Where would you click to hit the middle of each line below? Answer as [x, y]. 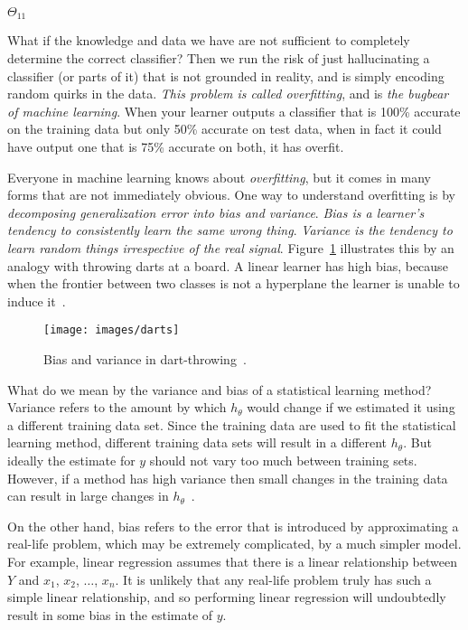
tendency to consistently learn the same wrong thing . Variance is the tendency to [230, 230]
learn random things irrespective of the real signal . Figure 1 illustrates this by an [231, 247]
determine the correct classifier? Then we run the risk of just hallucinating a [219, 58]
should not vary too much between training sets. [283, 460]
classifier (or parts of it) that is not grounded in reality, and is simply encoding [226, 75]
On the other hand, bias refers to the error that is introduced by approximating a [233, 526]
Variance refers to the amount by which [117, 407]
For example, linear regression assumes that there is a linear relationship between [232, 561]
